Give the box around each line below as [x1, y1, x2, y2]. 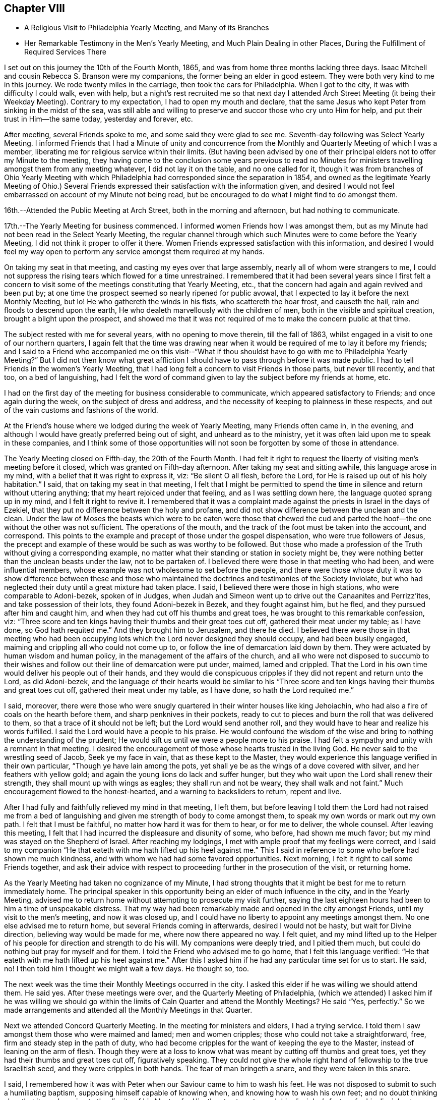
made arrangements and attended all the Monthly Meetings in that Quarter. [4, 1006, 253, 1015]
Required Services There [24, 47, 106, 57]
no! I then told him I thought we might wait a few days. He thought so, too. [4, 964, 249, 973]
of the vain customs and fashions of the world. [4, 406, 158, 415]
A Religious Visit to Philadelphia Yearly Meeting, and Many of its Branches [24, 23, 269, 32]
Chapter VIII [4, 2, 65, 15]
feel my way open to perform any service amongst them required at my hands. [4, 247, 265, 256]
